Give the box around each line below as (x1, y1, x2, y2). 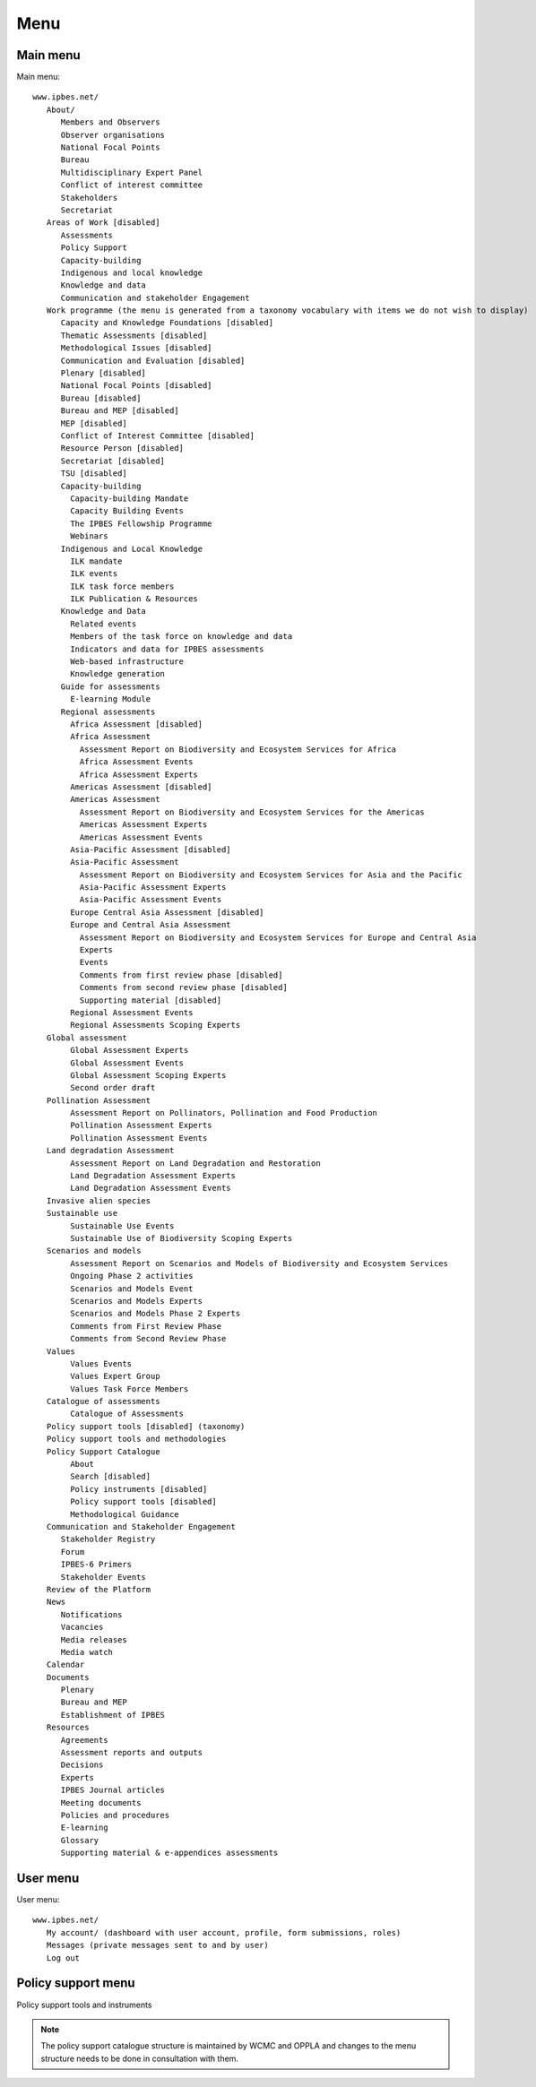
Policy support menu (16, 1976, 135, 1991)
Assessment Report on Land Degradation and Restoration (70, 1158, 322, 1169)
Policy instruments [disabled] (70, 1484, 208, 1494)
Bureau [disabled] (60, 392, 142, 403)
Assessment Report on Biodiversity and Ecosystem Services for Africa (79, 744, 397, 755)
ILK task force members (70, 581, 175, 591)
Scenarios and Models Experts (70, 1296, 203, 1306)
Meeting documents (60, 1798, 142, 1807)
